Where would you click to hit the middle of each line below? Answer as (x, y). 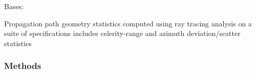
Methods (23, 66)
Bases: (14, 6)
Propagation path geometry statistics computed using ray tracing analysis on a (128, 23)
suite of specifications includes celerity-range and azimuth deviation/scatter (122, 33)
